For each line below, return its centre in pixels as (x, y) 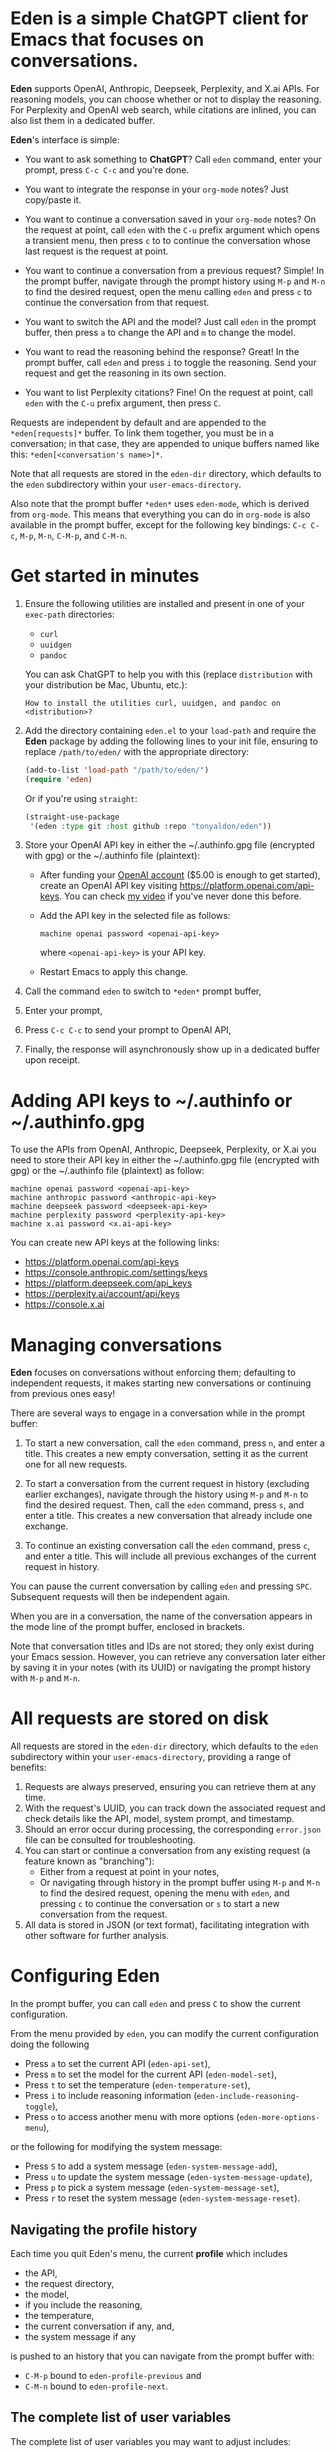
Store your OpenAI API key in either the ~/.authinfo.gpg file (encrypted (169, 845)
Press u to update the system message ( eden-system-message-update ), (168, 2177)
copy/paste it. (53, 199)
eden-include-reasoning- (248, 2097)
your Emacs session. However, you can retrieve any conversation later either (168, 1657)
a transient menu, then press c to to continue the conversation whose (167, 240)
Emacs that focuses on (107, 39)
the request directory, (69, 2283)
